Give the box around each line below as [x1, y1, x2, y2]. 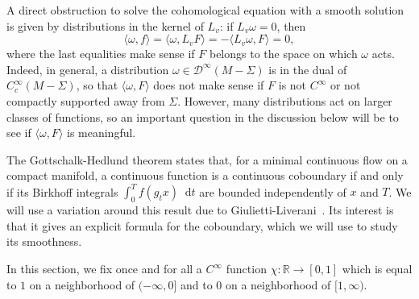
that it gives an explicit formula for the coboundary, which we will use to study [6, 217, 398, 234]
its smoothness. [6, 233, 82, 250]
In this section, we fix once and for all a [6, 260, 202, 277]
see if [6, 124, 31, 141]
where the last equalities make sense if [6, 45, 195, 62]
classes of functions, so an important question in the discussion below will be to [6, 108, 399, 125]
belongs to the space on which [209, 45, 358, 62]
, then [276, 17, 306, 34]
